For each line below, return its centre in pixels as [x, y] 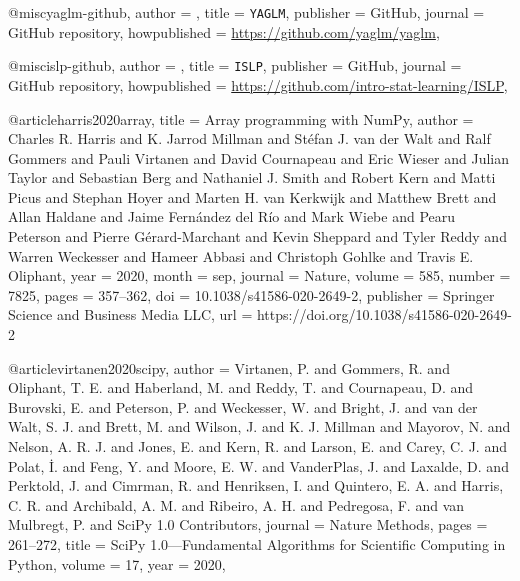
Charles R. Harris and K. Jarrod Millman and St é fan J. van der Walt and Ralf [249, 138]
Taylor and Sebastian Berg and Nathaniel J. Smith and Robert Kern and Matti [252, 177]
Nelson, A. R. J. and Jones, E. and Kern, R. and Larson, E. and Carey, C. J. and [257, 446]
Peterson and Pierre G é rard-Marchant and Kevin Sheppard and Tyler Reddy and [257, 236]
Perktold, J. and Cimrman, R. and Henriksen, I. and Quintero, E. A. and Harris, [256, 485]
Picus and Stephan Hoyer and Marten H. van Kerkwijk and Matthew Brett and [252, 196]
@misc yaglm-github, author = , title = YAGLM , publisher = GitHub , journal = [246, 12]
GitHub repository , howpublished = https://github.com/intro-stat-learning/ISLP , [258, 84]
